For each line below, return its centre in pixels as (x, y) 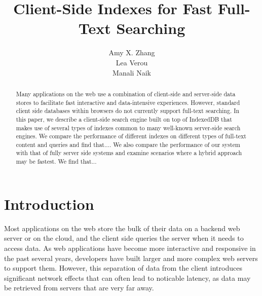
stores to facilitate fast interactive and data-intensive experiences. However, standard (128, 102)
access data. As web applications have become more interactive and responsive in (130, 248)
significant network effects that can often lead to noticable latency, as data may (127, 277)
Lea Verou (132, 62)
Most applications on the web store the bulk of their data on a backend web (122, 228)
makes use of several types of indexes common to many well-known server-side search (128, 127)
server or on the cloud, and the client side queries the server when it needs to (124, 238)
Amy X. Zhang (132, 52)
